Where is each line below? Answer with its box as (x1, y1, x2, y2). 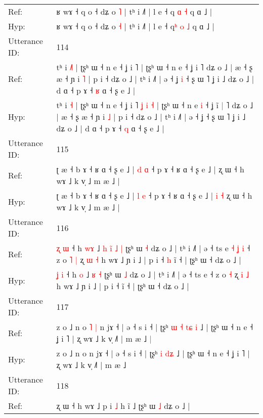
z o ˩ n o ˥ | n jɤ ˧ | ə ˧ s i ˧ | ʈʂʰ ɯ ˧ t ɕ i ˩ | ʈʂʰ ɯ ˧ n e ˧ (56, 321, 253, 333)
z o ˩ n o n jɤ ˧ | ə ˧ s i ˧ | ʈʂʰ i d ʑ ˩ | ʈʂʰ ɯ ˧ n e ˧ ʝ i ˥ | (56, 347, 250, 359)
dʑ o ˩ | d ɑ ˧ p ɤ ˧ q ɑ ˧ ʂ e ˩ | (56, 122, 164, 134)
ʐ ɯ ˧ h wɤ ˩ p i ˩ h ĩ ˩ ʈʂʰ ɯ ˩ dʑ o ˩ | (56, 400, 190, 411)
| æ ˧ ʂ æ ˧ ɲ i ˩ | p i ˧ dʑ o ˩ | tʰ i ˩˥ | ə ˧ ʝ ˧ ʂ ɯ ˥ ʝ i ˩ (56, 111, 246, 122)
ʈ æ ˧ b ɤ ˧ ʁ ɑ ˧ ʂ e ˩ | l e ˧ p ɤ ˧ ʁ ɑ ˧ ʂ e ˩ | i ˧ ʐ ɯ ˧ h (56, 190, 252, 201)
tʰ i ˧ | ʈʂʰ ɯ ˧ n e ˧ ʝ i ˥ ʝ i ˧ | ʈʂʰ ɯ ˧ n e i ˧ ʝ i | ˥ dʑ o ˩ (56, 99, 253, 111)
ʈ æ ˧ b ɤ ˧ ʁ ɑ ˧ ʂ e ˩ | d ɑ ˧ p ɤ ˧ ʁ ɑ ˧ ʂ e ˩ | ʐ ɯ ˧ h (56, 163, 244, 175)
